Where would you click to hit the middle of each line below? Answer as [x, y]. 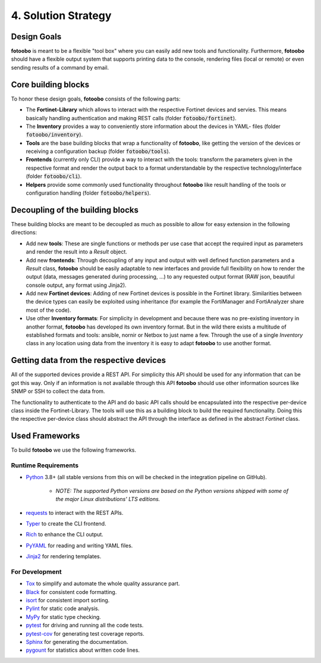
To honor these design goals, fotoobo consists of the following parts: [96, 99]
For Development [36, 571]
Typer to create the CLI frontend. [66, 523]
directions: [24, 233]
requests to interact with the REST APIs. [75, 512]
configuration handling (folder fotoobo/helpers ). [88, 193]
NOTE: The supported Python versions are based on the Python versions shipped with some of [172, 490]
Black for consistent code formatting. [71, 592]
